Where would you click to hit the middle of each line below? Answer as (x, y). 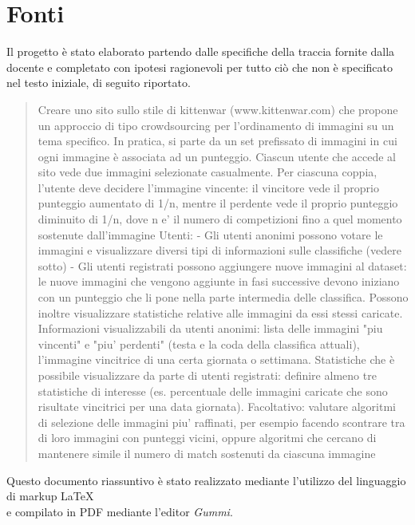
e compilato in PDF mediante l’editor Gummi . (120, 511)
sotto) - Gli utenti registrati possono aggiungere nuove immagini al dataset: (222, 265)
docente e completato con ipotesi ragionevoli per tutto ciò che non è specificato (200, 67)
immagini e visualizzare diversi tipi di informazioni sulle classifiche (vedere (219, 250)
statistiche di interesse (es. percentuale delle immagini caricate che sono (213, 391)
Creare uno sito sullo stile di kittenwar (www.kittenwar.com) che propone (218, 109)
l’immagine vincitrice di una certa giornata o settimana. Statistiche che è (216, 359)
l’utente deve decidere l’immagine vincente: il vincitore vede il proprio (208, 187)
